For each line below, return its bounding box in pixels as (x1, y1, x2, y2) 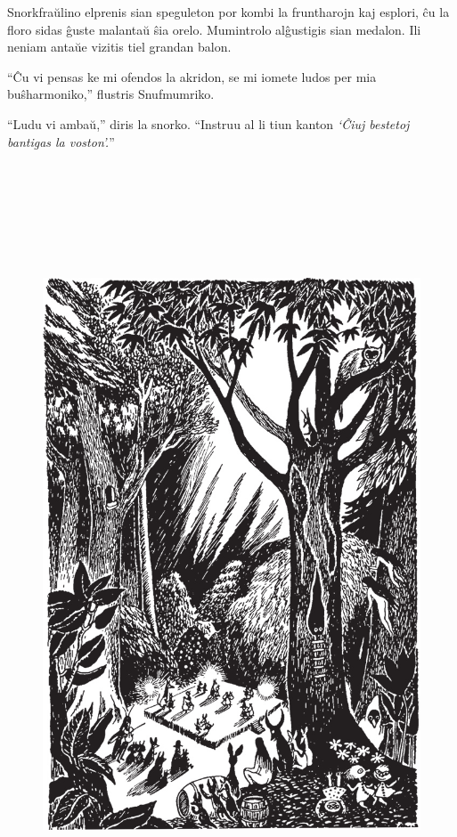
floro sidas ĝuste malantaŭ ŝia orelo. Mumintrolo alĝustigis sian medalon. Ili (7, 20, 421, 38)
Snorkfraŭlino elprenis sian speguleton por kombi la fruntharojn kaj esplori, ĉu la (7, 3, 450, 20)
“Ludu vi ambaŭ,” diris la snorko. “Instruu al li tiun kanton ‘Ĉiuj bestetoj (7, 114, 410, 133)
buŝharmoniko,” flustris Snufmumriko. (7, 85, 215, 103)
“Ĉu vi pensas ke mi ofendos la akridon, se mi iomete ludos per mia (7, 67, 377, 85)
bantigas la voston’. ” (7, 132, 115, 150)
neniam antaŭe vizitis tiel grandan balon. (7, 37, 232, 56)
